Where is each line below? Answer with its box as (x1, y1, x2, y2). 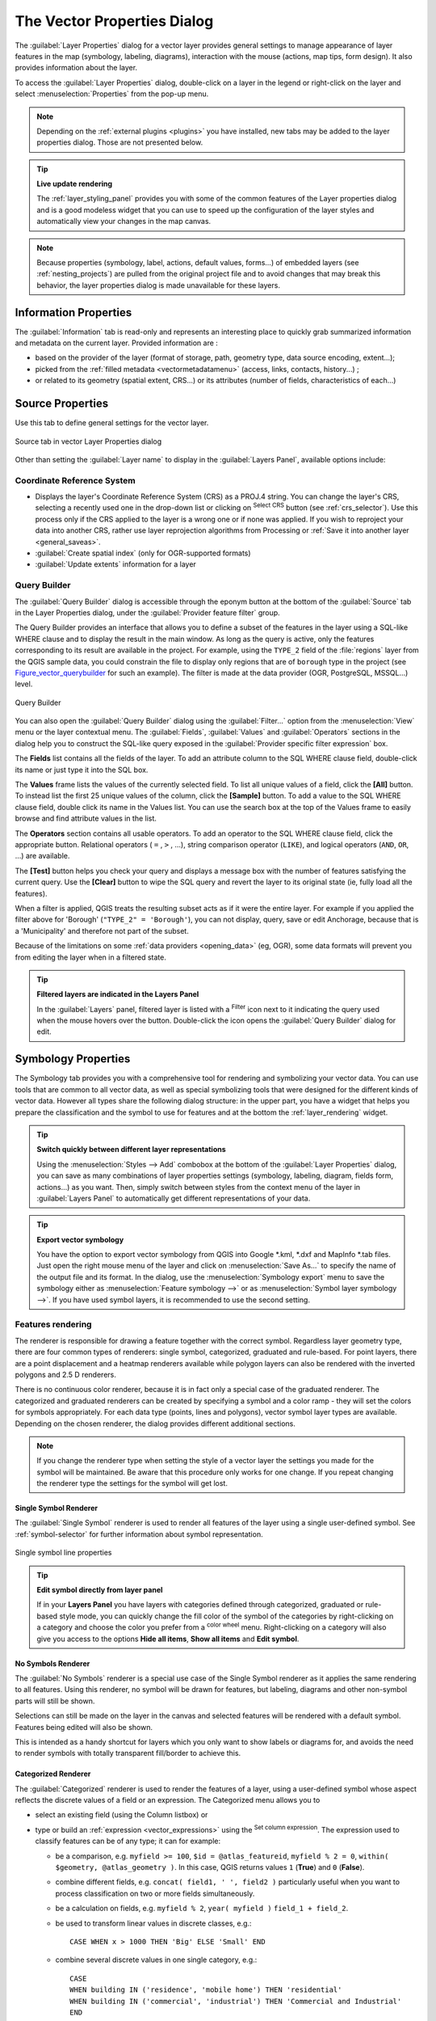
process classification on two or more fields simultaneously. (55, 1888, 255, 1898)
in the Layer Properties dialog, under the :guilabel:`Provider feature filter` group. (15, 607, 280, 618)
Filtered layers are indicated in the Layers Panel (36, 989, 199, 999)
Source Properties (15, 397, 109, 411)
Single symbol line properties (15, 1548, 112, 1558)
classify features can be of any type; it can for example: (35, 1836, 221, 1846)
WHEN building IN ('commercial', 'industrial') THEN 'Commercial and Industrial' (69, 1997, 402, 2006)
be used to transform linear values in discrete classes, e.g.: (55, 1918, 252, 1928)
